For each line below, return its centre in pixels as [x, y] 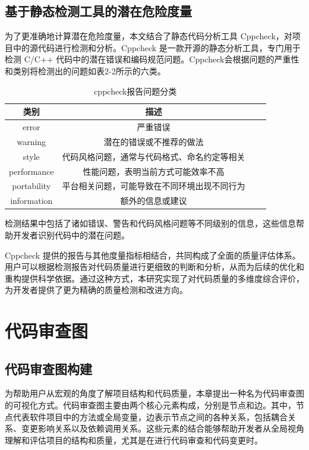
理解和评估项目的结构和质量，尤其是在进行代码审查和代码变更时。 [134, 440]
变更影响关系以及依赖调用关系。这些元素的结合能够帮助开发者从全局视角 [163, 428]
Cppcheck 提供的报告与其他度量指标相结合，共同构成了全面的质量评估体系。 [153, 255]
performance [31, 171]
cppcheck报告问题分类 [135, 91]
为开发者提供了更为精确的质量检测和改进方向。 [96, 290]
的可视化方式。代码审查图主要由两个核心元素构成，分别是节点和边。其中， [150, 405]
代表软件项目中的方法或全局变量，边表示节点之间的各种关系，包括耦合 [150, 416]
